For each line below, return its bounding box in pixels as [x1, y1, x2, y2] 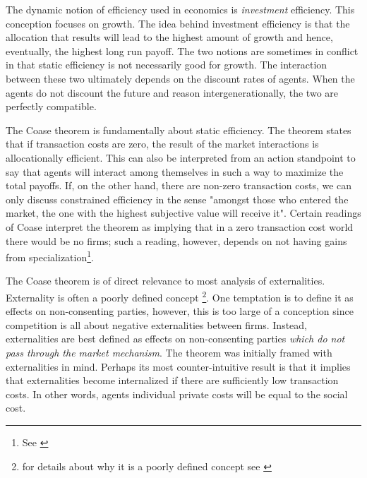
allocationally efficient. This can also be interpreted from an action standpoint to [6, 150, 356, 165]
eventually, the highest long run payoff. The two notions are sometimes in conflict [6, 43, 359, 58]
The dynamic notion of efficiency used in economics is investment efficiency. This [6, 2, 355, 16]
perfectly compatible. [6, 99, 97, 114]
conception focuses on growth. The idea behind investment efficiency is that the [6, 16, 350, 30]
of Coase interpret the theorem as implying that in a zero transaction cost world [6, 219, 354, 234]
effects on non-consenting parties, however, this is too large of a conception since [6, 304, 354, 318]
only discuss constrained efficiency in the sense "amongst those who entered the [6, 191, 349, 206]
